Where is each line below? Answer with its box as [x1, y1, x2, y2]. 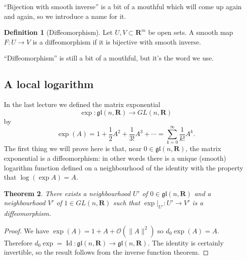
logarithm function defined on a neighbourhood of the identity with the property [4, 162, 244, 172]
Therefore [4, 237, 32, 247]
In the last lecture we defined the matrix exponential [4, 99, 160, 109]
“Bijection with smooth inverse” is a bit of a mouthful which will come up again [4, 1, 242, 11]
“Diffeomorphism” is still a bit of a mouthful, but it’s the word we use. [4, 53, 214, 63]
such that [113, 198, 140, 208]
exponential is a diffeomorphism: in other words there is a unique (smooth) [4, 153, 227, 163]
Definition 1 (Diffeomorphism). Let [4, 27, 113, 37]
